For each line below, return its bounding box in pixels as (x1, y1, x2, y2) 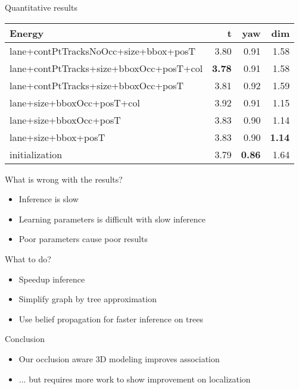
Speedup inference (18, 272, 85, 285)
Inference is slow (18, 193, 79, 205)
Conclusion (5, 332, 45, 345)
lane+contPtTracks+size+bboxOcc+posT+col (10, 61, 203, 75)
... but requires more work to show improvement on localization (18, 372, 251, 385)
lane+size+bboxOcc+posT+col (10, 95, 140, 109)
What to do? (5, 252, 51, 265)
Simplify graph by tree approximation (18, 293, 157, 305)
